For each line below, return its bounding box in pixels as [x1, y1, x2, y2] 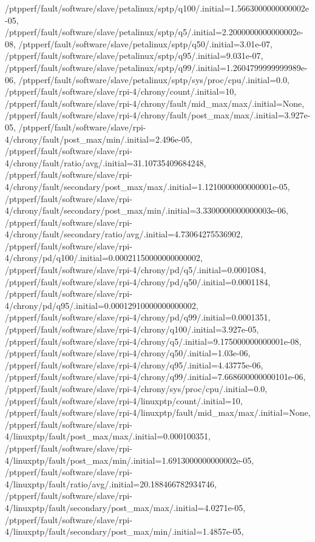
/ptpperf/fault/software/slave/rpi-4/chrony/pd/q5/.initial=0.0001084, [5, 263, 266, 276]
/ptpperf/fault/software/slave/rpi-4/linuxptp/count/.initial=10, [5, 394, 243, 407]
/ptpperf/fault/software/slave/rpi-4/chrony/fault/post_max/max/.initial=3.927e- [5, 109, 311, 121]
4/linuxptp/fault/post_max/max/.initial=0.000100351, [5, 430, 211, 442]
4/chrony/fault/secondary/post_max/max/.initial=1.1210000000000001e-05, [5, 180, 290, 192]
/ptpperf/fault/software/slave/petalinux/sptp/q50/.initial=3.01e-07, [18, 37, 273, 50]
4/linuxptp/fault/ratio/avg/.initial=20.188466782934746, [5, 477, 217, 490]
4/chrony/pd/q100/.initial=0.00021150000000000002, [5, 251, 203, 264]
